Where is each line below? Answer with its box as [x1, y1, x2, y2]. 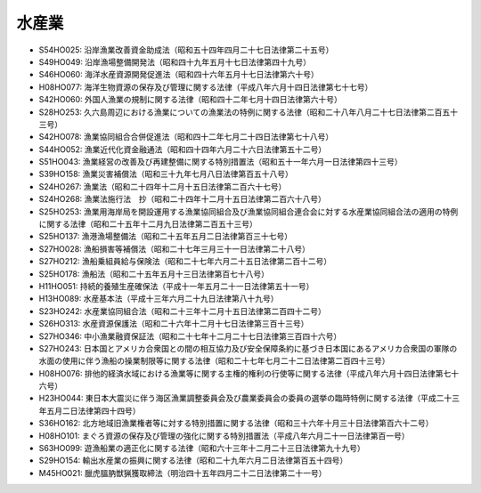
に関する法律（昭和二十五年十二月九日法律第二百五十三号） [38, 219, 257, 230]
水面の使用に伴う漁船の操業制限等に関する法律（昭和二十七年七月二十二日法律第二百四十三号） [38, 356, 390, 367]
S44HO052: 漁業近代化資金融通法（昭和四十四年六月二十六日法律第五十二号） [38, 143, 327, 155]
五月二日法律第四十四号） [45, 405, 141, 416]
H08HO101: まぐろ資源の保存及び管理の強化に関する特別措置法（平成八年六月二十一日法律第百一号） [38, 430, 410, 440]
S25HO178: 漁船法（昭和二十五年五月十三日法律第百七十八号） [38, 268, 269, 279]
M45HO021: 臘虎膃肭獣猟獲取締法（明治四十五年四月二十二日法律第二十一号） [38, 467, 327, 478]
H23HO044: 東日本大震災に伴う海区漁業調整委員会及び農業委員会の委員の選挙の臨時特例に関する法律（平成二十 [38, 392, 452, 404]
